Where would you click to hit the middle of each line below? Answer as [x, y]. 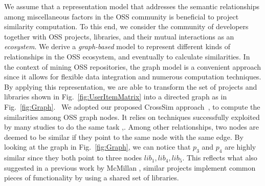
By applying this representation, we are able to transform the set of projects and [131, 86]
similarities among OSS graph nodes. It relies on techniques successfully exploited [132, 117]
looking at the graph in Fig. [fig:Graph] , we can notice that [97, 147]
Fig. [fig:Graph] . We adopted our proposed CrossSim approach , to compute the [132, 106]
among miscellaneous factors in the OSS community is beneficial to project [122, 16]
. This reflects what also [220, 158]
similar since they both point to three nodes [73, 158]
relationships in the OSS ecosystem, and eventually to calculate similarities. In [127, 56]
